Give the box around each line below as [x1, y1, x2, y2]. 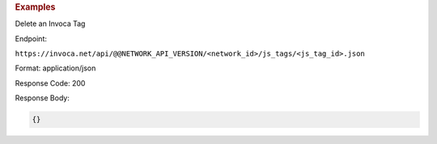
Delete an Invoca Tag [15, 19, 86, 28]
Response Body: [15, 93, 70, 103]
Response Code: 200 [15, 78, 86, 88]
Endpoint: [15, 33, 48, 44]
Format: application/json [15, 63, 96, 73]
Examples [15, 2, 56, 12]
